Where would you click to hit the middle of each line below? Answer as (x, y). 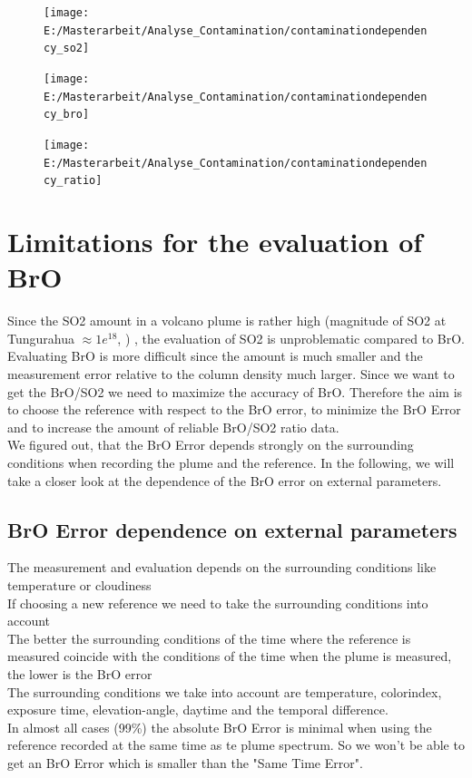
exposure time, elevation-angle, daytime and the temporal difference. (198, 710)
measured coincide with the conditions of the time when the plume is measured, (230, 656)
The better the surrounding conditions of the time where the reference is (209, 638)
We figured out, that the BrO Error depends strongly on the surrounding (211, 445)
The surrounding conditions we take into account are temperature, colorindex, (225, 691)
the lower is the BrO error (80, 673)
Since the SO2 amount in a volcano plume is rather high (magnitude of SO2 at (227, 321)
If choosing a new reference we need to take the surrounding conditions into (218, 603)
